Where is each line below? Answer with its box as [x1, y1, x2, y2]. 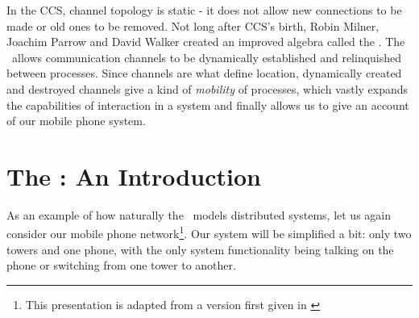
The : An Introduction [6, 159, 261, 192]
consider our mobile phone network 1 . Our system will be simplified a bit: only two [6, 223, 412, 242]
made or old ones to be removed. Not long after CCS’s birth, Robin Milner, [6, 17, 380, 34]
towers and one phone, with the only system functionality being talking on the [6, 241, 394, 257]
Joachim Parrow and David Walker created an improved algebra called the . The [6, 33, 405, 50]
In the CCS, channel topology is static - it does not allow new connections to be [6, 2, 402, 18]
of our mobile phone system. [6, 112, 146, 129]
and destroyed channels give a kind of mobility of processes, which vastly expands [6, 80, 409, 97]
